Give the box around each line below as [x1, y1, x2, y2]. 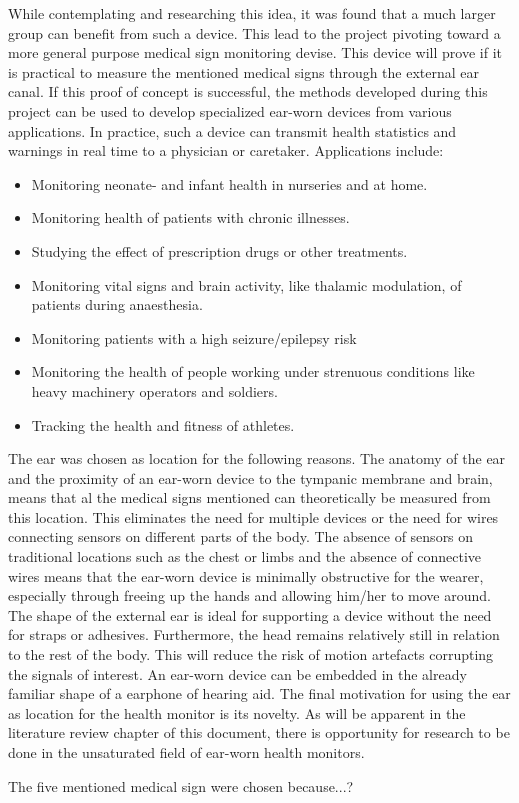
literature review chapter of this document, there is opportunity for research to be [8, 722, 510, 743]
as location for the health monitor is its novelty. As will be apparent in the [8, 702, 466, 723]
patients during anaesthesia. [31, 294, 203, 315]
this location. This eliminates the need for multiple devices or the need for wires [8, 506, 499, 527]
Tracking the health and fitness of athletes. [31, 414, 295, 435]
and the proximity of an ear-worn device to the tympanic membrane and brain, [8, 467, 493, 488]
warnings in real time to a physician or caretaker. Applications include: [8, 140, 444, 161]
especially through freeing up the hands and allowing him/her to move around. [8, 585, 491, 606]
